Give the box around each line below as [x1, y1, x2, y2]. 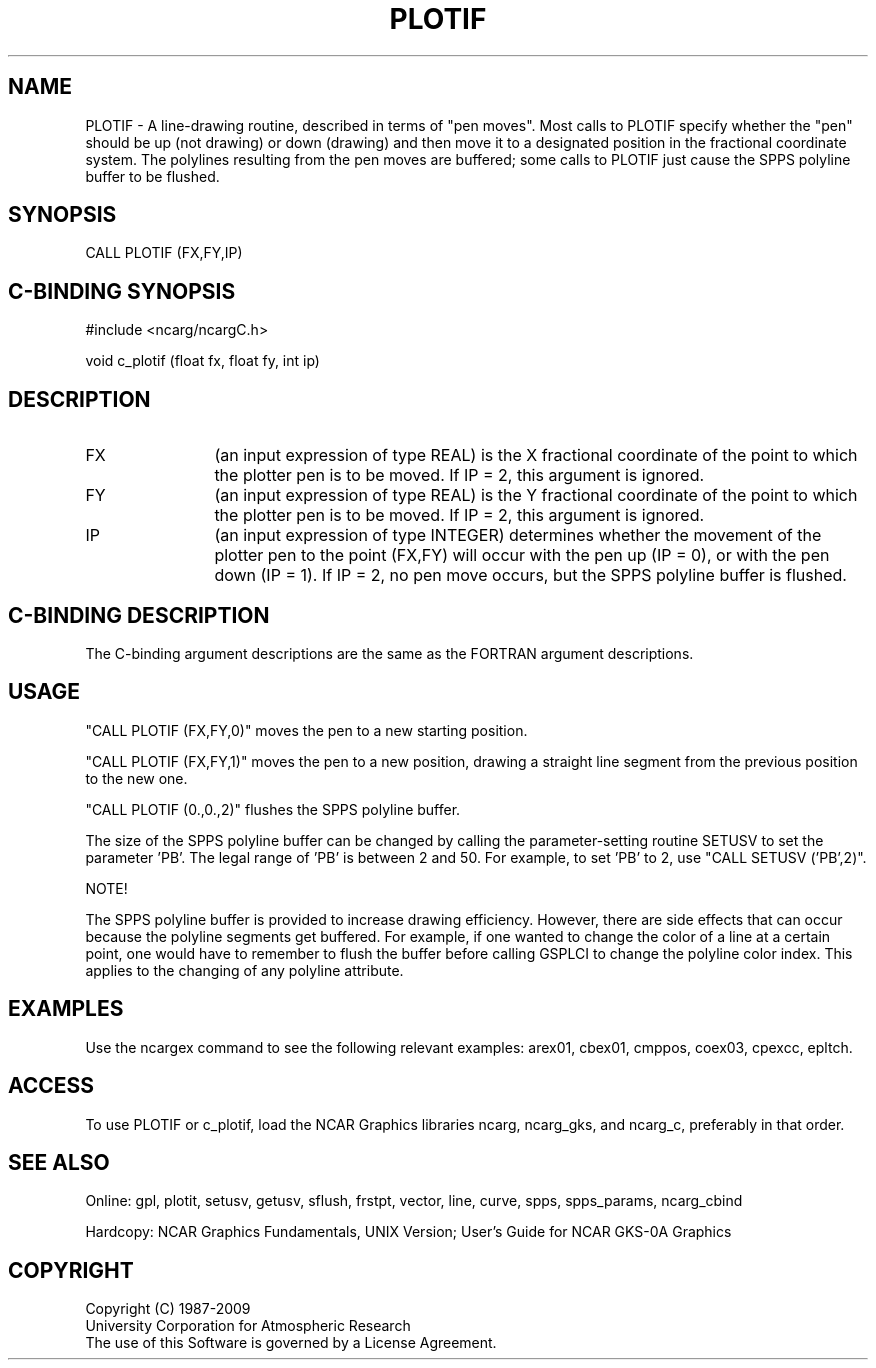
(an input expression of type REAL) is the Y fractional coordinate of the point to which [214, 485, 858, 506]
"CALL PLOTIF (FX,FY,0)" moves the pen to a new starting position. [85, 721, 528, 739]
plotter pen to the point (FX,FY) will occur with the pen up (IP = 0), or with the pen [214, 545, 830, 566]
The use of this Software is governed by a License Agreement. [85, 1334, 497, 1352]
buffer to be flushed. [85, 167, 220, 185]
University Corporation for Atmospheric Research [85, 1317, 411, 1335]
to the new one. [85, 769, 188, 787]
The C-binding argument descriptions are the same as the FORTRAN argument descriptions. [85, 644, 694, 662]
